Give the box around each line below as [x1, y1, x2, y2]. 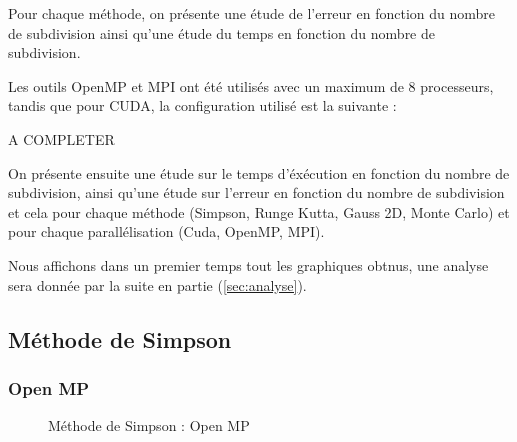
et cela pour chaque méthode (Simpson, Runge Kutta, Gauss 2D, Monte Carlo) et [8, 201, 510, 222]
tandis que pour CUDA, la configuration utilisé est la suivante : [8, 95, 397, 116]
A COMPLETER [8, 128, 115, 149]
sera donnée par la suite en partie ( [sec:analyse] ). [8, 274, 307, 295]
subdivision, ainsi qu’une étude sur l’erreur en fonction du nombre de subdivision [8, 182, 505, 203]
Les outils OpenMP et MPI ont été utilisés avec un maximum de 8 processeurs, [8, 75, 494, 96]
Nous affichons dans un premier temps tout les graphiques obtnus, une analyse [8, 254, 489, 275]
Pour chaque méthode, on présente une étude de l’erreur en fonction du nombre [8, 3, 496, 23]
